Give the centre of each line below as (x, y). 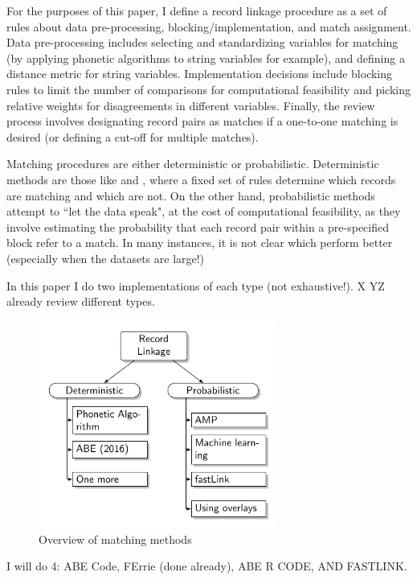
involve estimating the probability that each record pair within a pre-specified (198, 226)
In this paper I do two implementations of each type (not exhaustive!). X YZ (196, 285)
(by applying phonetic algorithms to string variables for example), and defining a (206, 58)
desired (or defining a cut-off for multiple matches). (133, 136)
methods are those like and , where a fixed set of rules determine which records (201, 179)
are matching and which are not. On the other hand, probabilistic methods (191, 195)
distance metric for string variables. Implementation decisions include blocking (200, 74)
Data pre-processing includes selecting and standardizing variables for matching (202, 42)
